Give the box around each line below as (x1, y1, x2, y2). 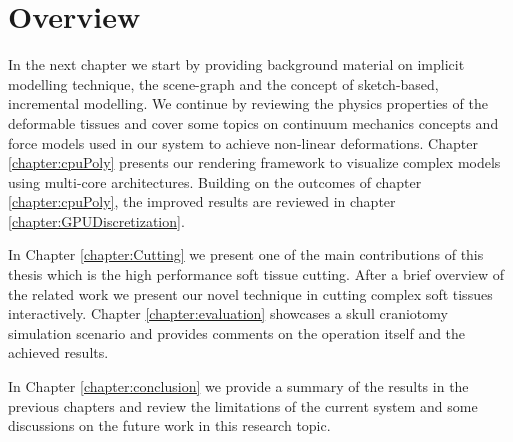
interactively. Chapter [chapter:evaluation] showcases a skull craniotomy (8, 303, 448, 324)
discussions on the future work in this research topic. (8, 415, 331, 436)
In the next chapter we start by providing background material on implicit (8, 54, 465, 75)
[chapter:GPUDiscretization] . (8, 210, 185, 231)
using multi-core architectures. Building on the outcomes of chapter (8, 171, 422, 192)
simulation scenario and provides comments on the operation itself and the (8, 322, 466, 343)
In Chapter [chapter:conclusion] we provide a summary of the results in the (8, 376, 469, 397)
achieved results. (8, 342, 109, 363)
